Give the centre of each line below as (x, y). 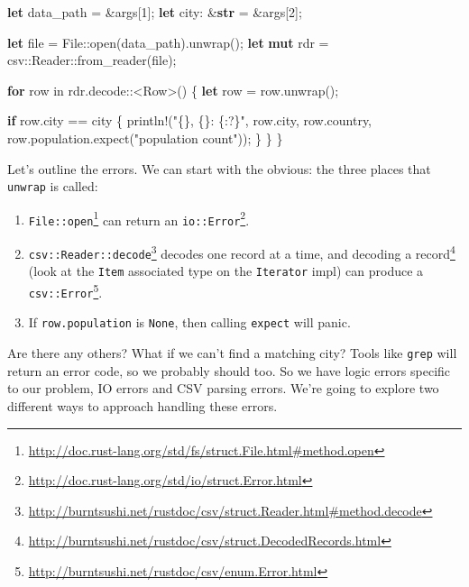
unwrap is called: (53, 186)
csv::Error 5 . (65, 291)
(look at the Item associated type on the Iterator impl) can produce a (226, 271)
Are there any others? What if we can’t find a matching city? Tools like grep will (232, 353)
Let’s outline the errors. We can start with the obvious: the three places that (219, 168)
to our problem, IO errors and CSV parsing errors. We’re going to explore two (223, 388)
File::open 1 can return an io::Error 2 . (139, 218)
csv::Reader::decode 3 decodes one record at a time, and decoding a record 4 (242, 252)
